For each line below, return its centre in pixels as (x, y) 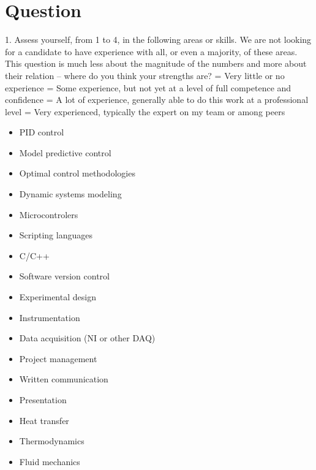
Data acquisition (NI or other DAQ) (87, 338)
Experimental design (58, 297)
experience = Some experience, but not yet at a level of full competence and (148, 87)
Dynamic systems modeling (70, 194)
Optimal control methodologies (77, 173)
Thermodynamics (52, 441)
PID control (42, 132)
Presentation (43, 400)
